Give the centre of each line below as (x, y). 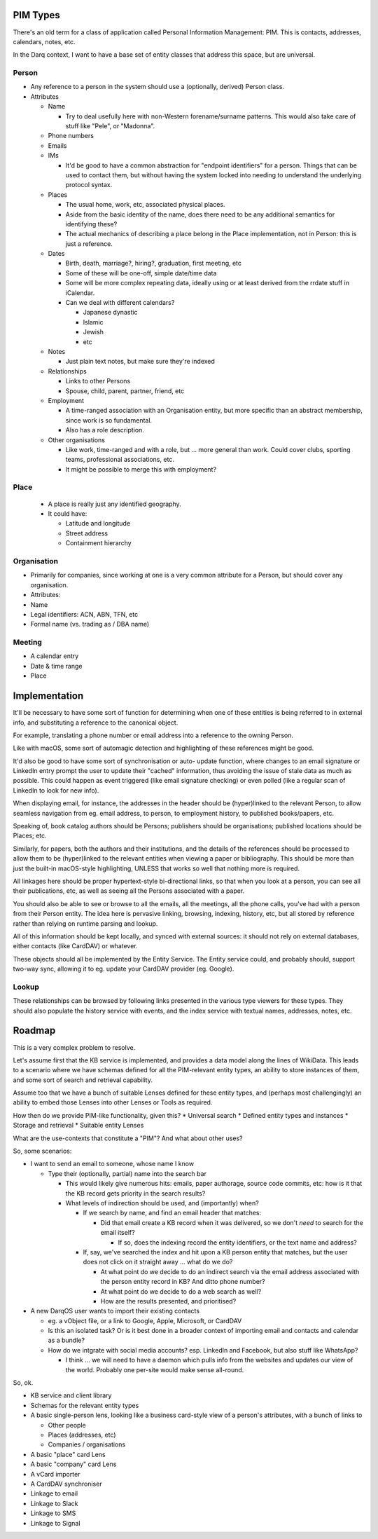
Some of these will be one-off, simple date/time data (141, 273)
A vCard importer (55, 1474)
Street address (87, 533)
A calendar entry (55, 656)
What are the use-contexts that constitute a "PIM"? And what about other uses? (128, 1138)
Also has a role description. (105, 430)
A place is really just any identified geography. (114, 504)
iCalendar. (80, 293)
